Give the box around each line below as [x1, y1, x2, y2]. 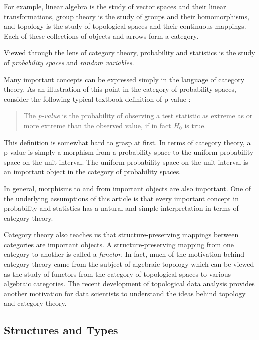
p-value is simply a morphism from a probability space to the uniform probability [4, 147, 254, 157]
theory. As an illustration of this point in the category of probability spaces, [4, 84, 236, 94]
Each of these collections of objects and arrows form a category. [4, 30, 199, 41]
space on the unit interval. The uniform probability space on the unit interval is [4, 156, 248, 167]
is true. [184, 120, 206, 130]
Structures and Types [4, 322, 118, 338]
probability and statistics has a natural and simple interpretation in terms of [4, 203, 239, 213]
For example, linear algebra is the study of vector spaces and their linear [4, 1, 226, 11]
